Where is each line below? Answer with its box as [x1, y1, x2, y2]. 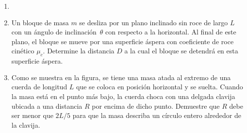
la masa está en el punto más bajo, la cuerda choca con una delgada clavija [11, 91, 235, 101]
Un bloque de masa [11, 17, 69, 27]
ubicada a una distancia [11, 100, 82, 111]
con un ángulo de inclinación [11, 27, 97, 37]
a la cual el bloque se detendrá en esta [124, 46, 238, 56]
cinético [11, 46, 34, 56]
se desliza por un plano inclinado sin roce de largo [79, 17, 228, 27]
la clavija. [11, 119, 40, 130]
